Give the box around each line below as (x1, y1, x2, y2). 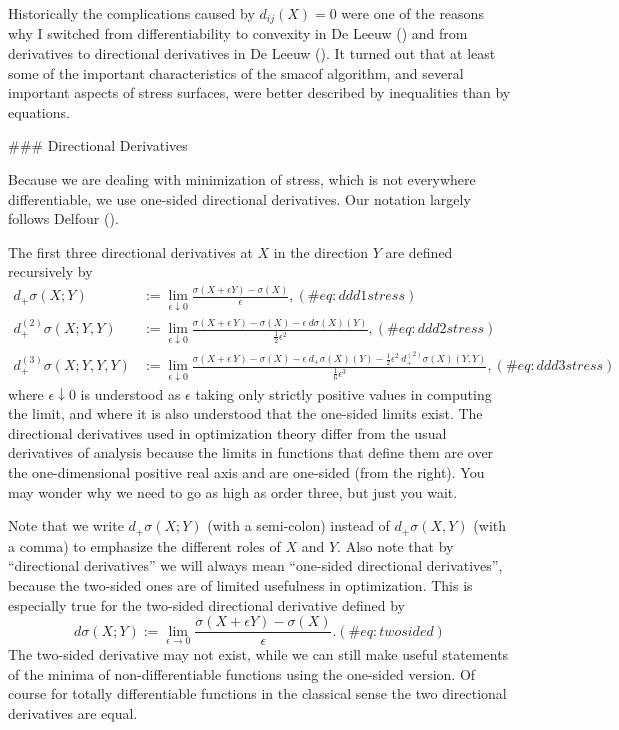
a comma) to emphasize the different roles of (8, 535, 281, 556)
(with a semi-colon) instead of (207, 515, 390, 536)
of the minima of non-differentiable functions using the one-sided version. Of (8, 663, 476, 684)
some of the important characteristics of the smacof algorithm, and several (8, 62, 464, 83)
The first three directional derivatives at (8, 241, 253, 262)
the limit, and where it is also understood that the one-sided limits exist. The (8, 403, 483, 424)
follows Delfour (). (8, 208, 119, 229)
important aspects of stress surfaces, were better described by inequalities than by (8, 82, 511, 103)
